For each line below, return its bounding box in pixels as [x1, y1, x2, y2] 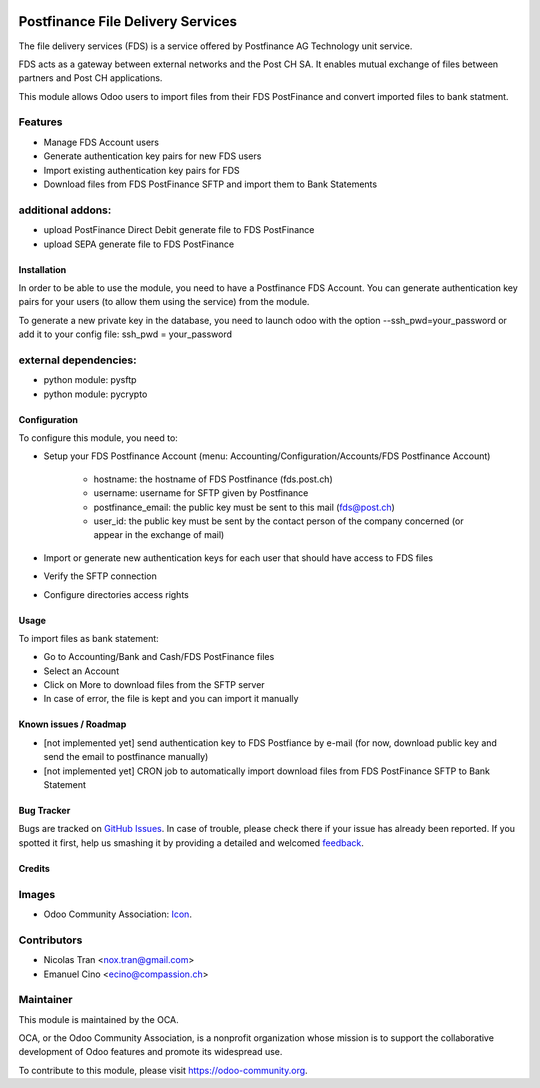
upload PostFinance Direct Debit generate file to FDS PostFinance [43, 224, 315, 236]
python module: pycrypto [43, 388, 148, 400]
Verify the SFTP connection [43, 570, 157, 582]
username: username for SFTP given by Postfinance [93, 487, 309, 499]
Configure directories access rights [43, 588, 189, 600]
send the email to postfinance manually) [43, 751, 209, 763]
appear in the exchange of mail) [93, 529, 225, 541]
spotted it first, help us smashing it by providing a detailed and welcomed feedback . [18, 836, 365, 849]
